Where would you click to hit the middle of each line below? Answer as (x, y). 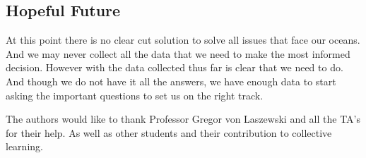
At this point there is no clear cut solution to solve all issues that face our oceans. (183, 40)
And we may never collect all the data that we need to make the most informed (178, 53)
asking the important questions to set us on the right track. (135, 95)
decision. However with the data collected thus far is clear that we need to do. (175, 67)
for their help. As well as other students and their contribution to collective (169, 132)
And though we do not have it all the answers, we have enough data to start (171, 81)
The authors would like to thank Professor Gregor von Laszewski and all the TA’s (183, 119)
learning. (24, 146)
